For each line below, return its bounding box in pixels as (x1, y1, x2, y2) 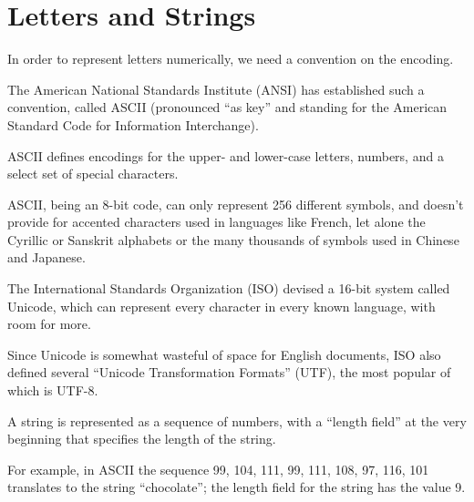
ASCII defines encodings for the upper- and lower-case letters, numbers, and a (7, 146, 444, 165)
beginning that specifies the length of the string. (7, 429, 276, 448)
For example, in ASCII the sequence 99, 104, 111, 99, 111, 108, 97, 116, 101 (7, 459, 429, 478)
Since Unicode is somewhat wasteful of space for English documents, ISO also (7, 344, 441, 364)
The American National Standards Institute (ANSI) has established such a (7, 79, 425, 98)
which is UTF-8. (7, 381, 98, 400)
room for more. (7, 314, 91, 333)
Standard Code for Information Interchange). (7, 115, 259, 134)
